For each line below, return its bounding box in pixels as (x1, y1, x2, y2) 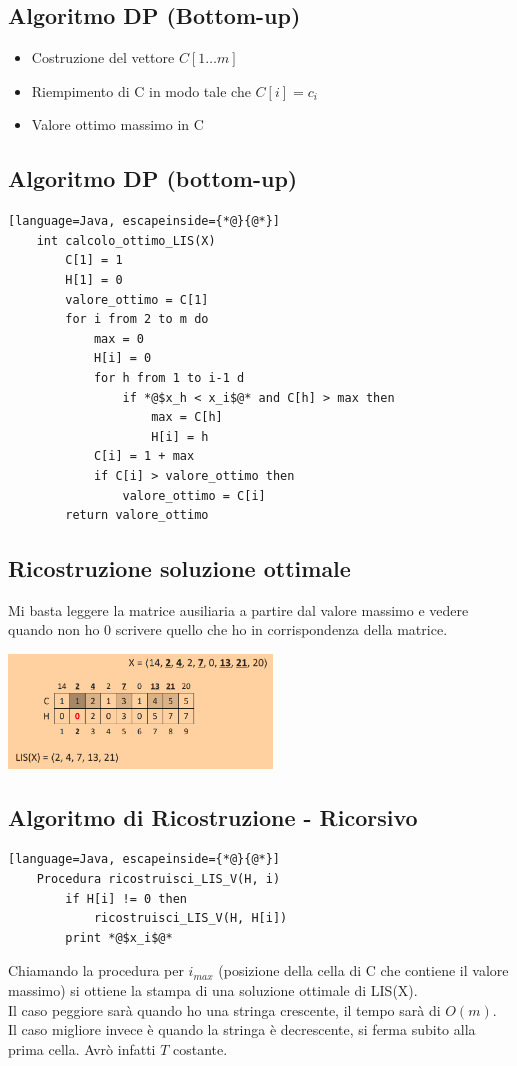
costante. (173, 1038, 228, 1059)
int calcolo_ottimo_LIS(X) (36, 233, 216, 248)
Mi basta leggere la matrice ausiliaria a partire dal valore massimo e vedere (8, 599, 469, 620)
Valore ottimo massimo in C (31, 114, 204, 135)
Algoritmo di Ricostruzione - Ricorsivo (8, 801, 418, 832)
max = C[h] (151, 410, 223, 425)
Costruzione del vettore (31, 47, 175, 68)
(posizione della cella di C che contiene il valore (218, 960, 509, 981)
